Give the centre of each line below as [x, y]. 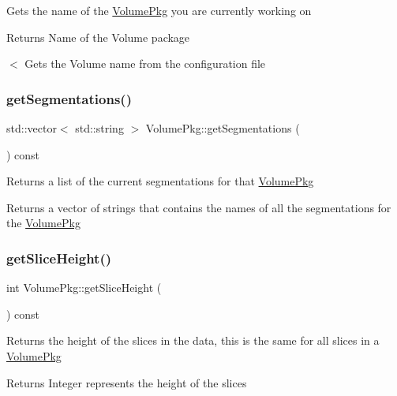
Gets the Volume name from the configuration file [145, 64]
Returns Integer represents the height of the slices [127, 382]
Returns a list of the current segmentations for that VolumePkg [160, 181]
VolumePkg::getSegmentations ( [223, 128]
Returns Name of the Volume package [98, 37]
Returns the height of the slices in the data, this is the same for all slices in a [193, 340]
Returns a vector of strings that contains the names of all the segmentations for [199, 207]
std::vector [32, 128]
